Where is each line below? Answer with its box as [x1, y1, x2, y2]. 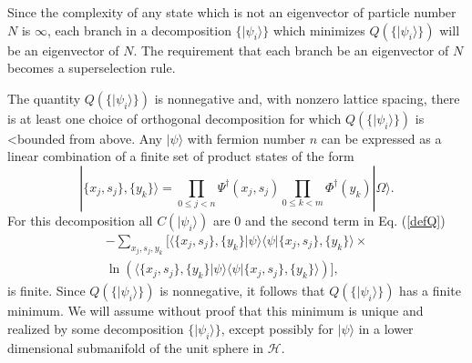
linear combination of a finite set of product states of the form [7, 146, 354, 166]
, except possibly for [221, 319, 333, 338]
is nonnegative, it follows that [159, 281, 325, 300]
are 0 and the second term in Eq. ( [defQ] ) [212, 210, 446, 229]
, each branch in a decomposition [46, 20, 231, 39]
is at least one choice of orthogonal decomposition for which [7, 108, 342, 127]
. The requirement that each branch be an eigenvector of [133, 40, 449, 59]
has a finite [399, 281, 461, 300]
